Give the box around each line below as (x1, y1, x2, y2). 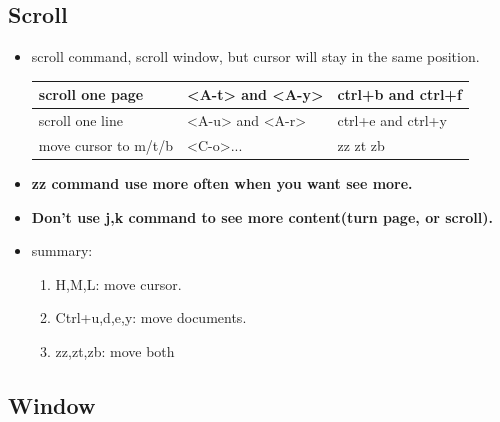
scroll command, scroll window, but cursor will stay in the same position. (31, 46, 480, 67)
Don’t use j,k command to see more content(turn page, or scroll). (31, 206, 494, 227)
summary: (31, 240, 93, 261)
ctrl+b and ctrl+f (337, 84, 462, 105)
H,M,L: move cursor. (55, 273, 182, 294)
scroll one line (38, 110, 123, 131)
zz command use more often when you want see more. (31, 173, 413, 194)
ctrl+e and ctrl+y (337, 110, 447, 131)
